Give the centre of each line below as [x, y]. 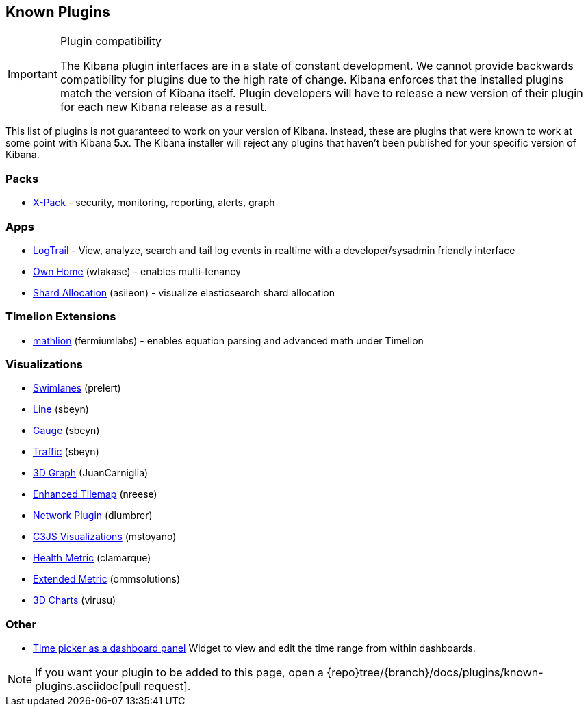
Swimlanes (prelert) [77, 388]
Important [33, 74]
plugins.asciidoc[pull [88, 686]
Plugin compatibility [111, 41]
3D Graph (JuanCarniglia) [91, 473]
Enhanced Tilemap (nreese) [95, 494]
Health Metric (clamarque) [92, 558]
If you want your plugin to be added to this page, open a [179, 673]
